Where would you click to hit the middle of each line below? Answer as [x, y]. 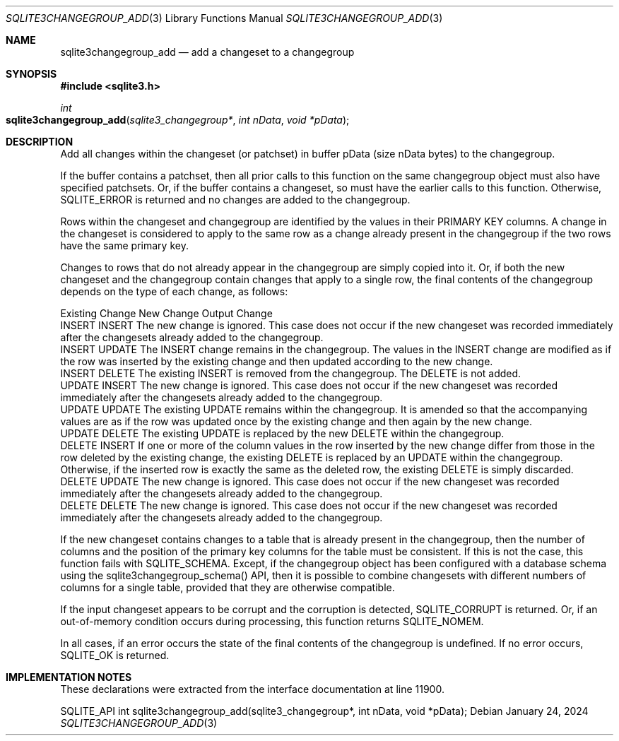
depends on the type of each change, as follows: [174, 291]
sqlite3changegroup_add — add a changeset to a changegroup [207, 52]
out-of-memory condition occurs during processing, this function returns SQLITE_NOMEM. [272, 621]
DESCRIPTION [40, 142]
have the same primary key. [124, 245]
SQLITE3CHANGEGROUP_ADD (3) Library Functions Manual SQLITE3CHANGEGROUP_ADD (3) [224, 18]
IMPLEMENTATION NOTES [69, 677]
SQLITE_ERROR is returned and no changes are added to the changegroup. [235, 200]
